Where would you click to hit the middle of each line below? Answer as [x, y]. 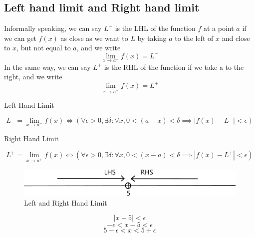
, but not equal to [44, 48]
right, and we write [33, 77]
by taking [152, 38]
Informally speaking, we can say [53, 28]
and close [236, 38]
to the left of [194, 38]
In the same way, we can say [47, 67]
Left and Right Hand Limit [66, 202]
